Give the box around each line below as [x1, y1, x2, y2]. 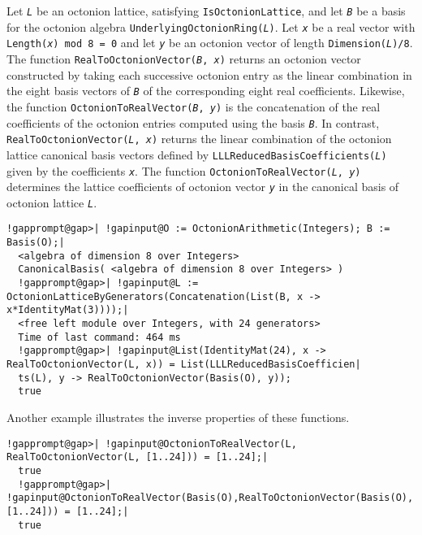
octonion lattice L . [6, 194, 97, 211]
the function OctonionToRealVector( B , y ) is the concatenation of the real [6, 98, 381, 115]
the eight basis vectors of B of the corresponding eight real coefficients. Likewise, [6, 82, 405, 99]
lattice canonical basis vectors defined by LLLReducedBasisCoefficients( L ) [6, 146, 387, 163]
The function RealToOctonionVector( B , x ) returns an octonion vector [6, 50, 361, 67]
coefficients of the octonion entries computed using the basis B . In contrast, [6, 114, 380, 131]
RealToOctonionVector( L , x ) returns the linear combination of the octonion [6, 130, 392, 147]
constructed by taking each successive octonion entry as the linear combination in [6, 66, 412, 83]
